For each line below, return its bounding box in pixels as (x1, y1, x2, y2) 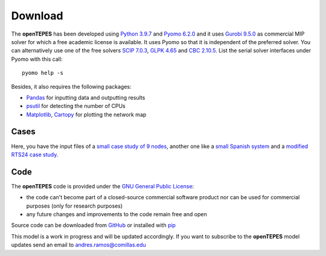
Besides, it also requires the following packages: (11, 83, 132, 90)
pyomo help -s (22, 69, 63, 77)
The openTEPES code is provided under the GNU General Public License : (11, 182, 194, 190)
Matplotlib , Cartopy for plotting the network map (26, 110, 147, 118)
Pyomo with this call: (11, 55, 63, 63)
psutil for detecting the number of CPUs (26, 103, 126, 110)
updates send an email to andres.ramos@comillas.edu (11, 242, 146, 249)
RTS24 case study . (11, 151, 59, 158)
